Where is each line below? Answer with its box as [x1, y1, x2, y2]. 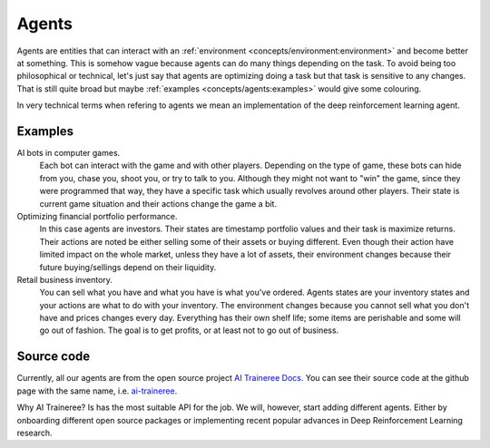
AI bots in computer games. [16, 148, 121, 159]
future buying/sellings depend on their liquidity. [39, 261, 217, 272]
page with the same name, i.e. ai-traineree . [16, 385, 178, 396]
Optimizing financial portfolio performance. [16, 210, 178, 221]
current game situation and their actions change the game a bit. [39, 198, 277, 209]
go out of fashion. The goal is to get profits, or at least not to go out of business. [39, 325, 339, 336]
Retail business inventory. [16, 274, 113, 285]
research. [16, 427, 54, 438]
